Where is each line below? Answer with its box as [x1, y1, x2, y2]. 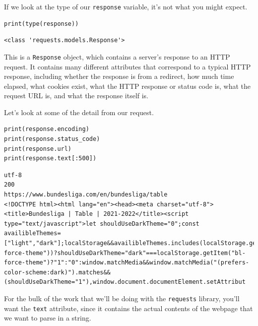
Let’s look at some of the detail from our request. [4, 107, 154, 117]
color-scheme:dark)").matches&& [4, 268, 111, 276]
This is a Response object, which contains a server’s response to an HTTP [4, 51, 230, 62]
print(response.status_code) [4, 135, 100, 143]
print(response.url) [4, 145, 72, 152]
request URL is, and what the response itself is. [4, 90, 149, 101]
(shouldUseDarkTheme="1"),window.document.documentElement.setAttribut [4, 278, 246, 286]
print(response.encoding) [4, 126, 89, 133]
